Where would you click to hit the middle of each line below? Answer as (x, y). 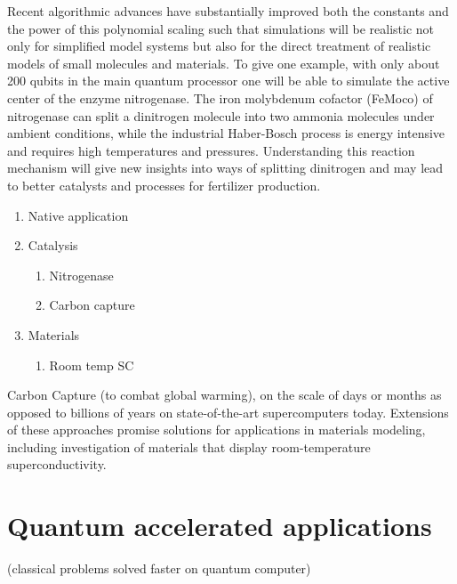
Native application (78, 215)
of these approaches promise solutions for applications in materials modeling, (216, 430)
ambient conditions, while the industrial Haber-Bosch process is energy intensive (226, 133)
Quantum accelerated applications (220, 526)
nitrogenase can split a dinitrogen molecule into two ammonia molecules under (221, 115)
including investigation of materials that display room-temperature (189, 446)
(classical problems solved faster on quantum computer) (159, 568)
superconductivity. (57, 464)
